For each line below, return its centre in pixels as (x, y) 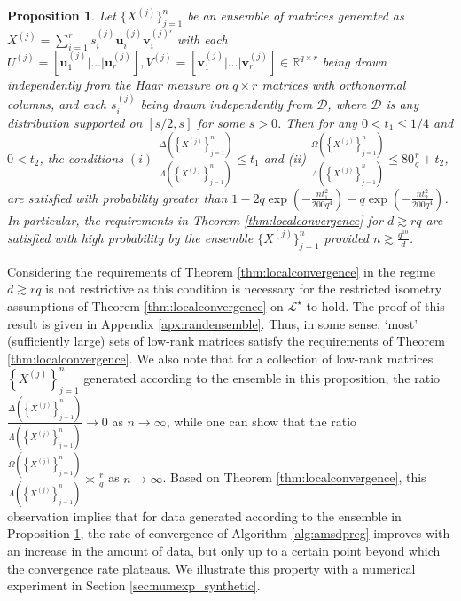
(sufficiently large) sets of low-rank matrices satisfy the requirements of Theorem (226, 341)
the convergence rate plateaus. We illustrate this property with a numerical (211, 568)
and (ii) (285, 157)
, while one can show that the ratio (262, 421)
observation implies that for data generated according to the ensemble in (204, 515)
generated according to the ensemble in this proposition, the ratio (262, 377)
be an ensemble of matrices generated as (296, 16)
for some (221, 122)
